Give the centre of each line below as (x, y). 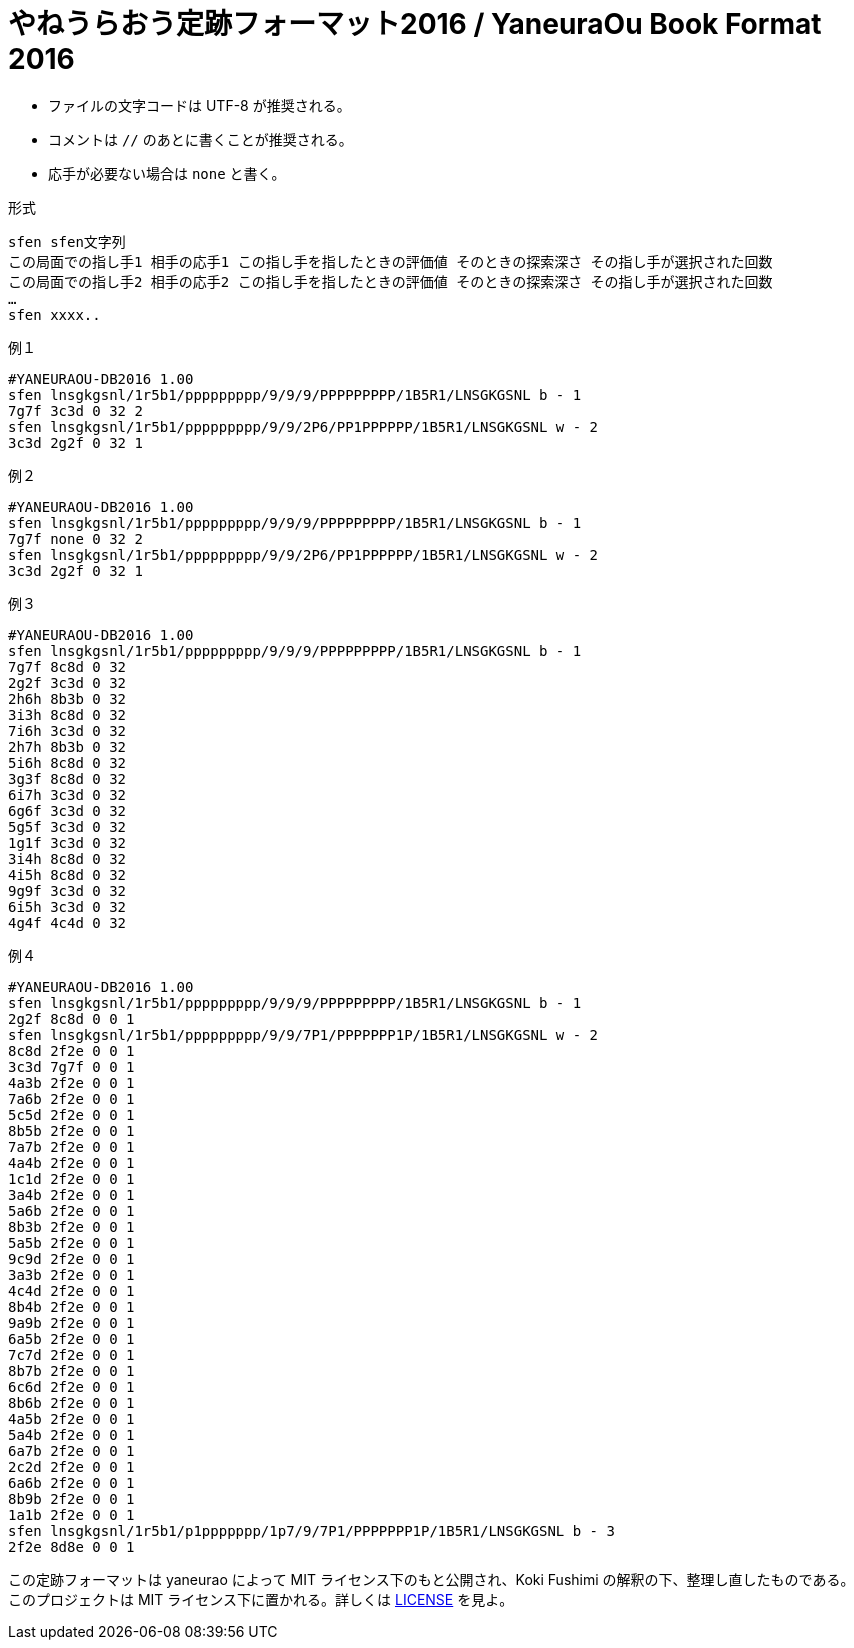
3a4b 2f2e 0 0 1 (71, 1194)
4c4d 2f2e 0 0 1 (71, 1290)
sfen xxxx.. (54, 314)
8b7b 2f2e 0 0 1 (71, 1370)
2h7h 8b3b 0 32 (67, 746)
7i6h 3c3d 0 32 (67, 730)
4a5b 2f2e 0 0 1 (71, 1418)
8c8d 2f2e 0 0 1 (71, 1050)
